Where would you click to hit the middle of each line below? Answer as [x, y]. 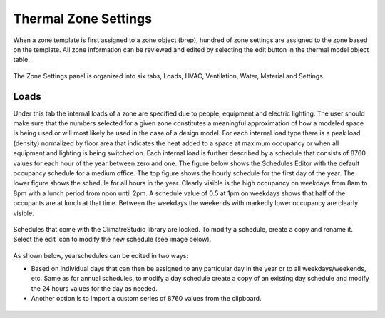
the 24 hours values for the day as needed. [94, 288]
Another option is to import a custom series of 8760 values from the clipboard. [146, 299]
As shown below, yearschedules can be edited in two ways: [101, 255]
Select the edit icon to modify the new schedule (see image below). [112, 240]
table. [21, 60]
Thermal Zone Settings [83, 19]
